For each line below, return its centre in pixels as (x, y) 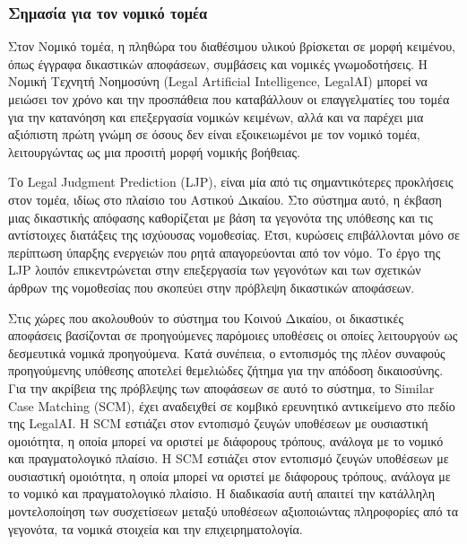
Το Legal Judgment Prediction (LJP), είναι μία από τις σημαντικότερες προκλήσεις (231, 182)
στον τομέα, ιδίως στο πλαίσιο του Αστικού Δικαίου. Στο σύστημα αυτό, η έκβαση (225, 199)
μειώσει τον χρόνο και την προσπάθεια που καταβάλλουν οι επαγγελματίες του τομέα (229, 99)
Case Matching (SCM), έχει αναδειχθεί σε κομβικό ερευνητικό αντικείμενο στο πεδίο (232, 405)
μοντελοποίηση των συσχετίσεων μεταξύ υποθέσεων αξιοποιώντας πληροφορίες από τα (233, 511)
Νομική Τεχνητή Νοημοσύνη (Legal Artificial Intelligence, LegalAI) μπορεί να (218, 81)
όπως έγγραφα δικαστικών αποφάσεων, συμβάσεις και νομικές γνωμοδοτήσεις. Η (218, 63)
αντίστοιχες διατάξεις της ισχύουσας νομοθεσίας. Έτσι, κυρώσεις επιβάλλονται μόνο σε (234, 235)
